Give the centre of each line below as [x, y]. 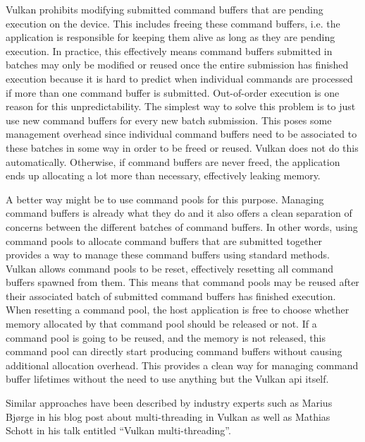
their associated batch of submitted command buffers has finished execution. [171, 295]
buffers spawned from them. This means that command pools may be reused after [182, 282]
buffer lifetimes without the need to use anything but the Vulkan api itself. [167, 379]
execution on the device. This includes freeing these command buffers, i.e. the [173, 23]
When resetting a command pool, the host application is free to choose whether [178, 310]
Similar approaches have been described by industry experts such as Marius [169, 403]
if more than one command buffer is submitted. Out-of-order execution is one [173, 92]
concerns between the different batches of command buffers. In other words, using [182, 226]
